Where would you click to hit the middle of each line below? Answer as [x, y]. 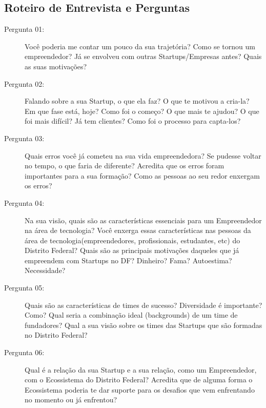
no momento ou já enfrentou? [71, 400]
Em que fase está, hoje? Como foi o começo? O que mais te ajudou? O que [142, 111]
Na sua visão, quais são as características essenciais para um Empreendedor [143, 220]
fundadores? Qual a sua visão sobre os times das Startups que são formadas [144, 325]
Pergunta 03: [24, 138]
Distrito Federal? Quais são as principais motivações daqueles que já [132, 250]
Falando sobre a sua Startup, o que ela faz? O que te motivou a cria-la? [137, 101]
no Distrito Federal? [56, 335]
